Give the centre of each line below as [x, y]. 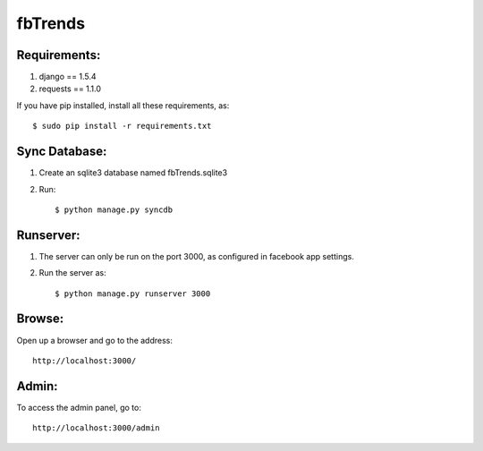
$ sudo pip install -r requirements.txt [122, 126]
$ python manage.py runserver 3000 [133, 294]
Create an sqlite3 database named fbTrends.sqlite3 [133, 173]
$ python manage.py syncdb [114, 209]
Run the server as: [72, 273]
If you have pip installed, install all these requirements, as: [123, 105]
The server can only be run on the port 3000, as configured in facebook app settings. [197, 256]
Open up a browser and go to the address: [95, 340]
